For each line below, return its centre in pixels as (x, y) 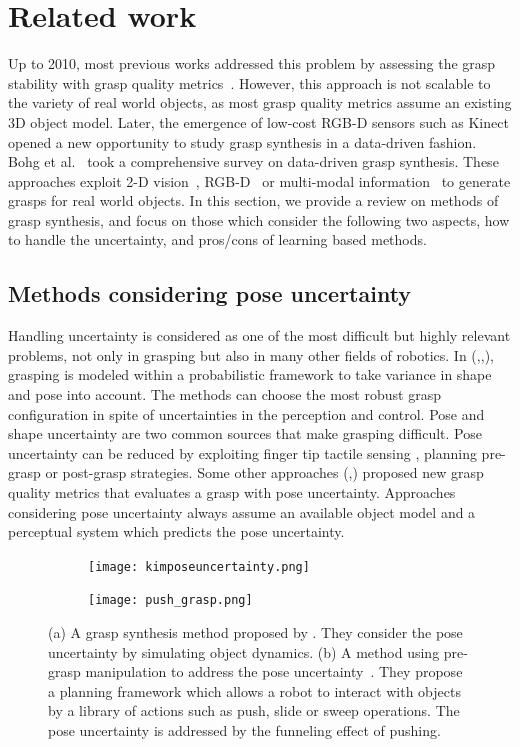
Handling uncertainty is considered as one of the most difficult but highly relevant (259, 335)
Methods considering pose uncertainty (210, 293)
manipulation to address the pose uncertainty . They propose (274, 671)
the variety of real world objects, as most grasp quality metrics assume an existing (260, 102)
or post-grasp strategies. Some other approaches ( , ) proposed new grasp (264, 472)
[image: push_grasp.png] (170, 600)
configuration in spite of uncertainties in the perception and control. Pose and (246, 413)
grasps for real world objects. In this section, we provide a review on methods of (253, 200)
